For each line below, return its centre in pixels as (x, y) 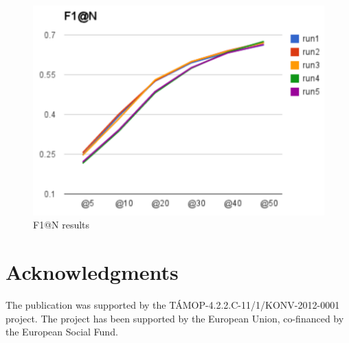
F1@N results (61, 225)
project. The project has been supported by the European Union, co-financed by (175, 318)
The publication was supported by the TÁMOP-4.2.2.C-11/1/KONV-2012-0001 (173, 305)
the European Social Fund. (62, 332)
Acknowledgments (92, 272)
